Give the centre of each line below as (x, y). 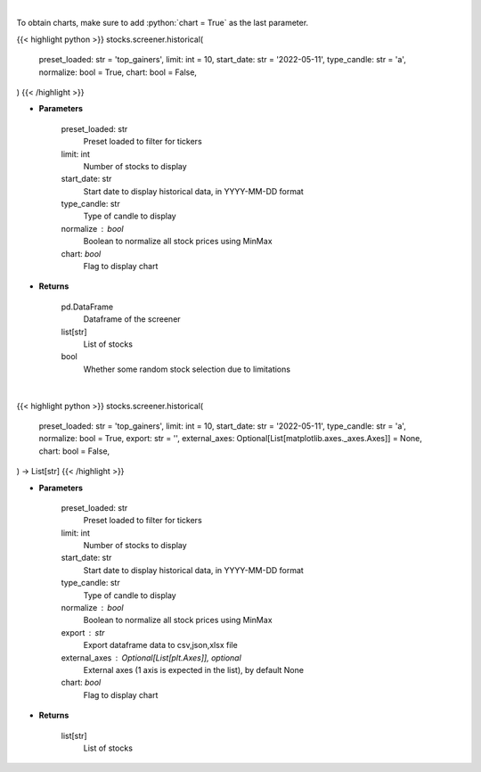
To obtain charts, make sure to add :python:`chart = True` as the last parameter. (163, 23)
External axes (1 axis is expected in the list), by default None (194, 669)
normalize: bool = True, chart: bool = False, (118, 72)
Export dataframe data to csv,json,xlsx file (160, 645)
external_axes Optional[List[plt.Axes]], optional (151, 657)
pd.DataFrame (87, 307)
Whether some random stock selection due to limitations (187, 369)
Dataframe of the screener (132, 319)
